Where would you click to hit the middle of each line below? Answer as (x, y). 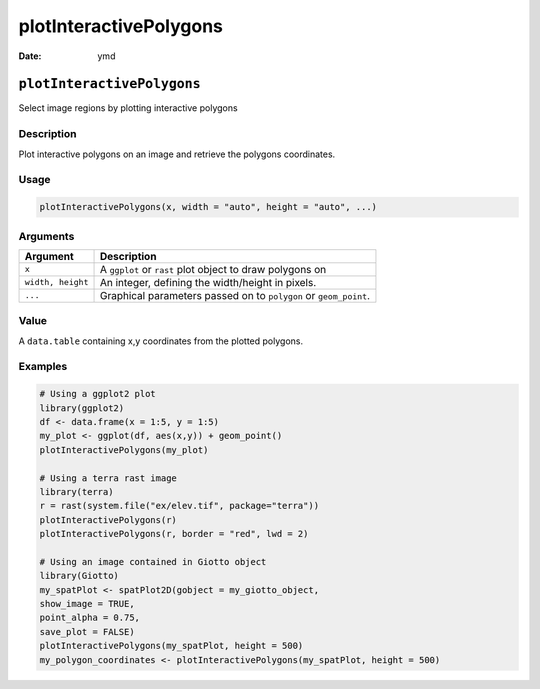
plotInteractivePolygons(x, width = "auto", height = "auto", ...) (208, 207)
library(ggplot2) (82, 408)
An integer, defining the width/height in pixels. (208, 282)
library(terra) (76, 491)
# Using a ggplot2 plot (98, 394)
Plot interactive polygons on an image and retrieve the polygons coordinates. (177, 154)
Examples (43, 367)
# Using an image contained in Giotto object (153, 561)
